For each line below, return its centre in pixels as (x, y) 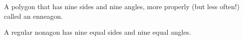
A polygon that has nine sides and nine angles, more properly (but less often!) (122, 6)
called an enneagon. (33, 16)
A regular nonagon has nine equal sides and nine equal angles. (98, 32)
